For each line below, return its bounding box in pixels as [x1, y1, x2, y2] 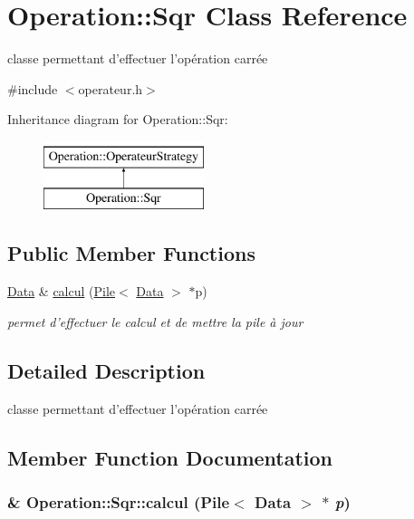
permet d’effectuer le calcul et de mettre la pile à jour [7, 312, 303, 331]
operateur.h [78, 79, 143, 98]
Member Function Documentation [7, 443, 333, 471]
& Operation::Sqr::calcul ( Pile [7, 490, 230, 513]
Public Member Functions [7, 239, 255, 267]
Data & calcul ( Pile [7, 282, 116, 301]
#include [7, 79, 58, 98]
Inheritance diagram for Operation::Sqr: [7, 110, 228, 129]
